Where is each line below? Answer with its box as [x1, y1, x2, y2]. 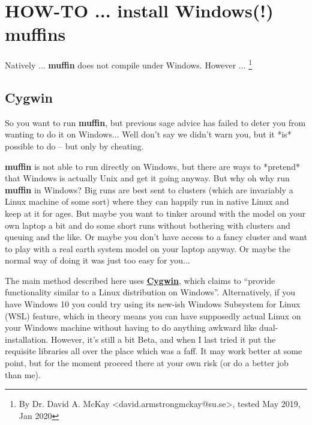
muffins [5, 22, 66, 46]
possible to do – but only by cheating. [5, 139, 144, 152]
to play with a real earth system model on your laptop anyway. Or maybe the [5, 242, 290, 255]
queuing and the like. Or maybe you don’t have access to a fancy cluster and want [5, 231, 307, 243]
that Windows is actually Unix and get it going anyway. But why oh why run [5, 172, 290, 184]
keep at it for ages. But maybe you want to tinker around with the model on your [5, 206, 306, 219]
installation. [5, 333, 49, 345]
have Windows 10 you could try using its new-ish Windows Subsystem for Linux [5, 298, 301, 310]
